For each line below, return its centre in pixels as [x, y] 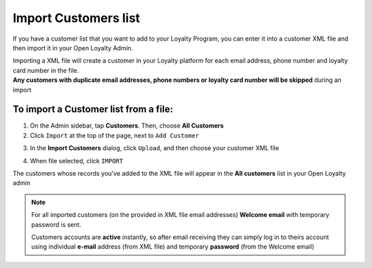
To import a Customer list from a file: [93, 109]
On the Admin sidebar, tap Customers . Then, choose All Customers [127, 126]
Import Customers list [76, 18]
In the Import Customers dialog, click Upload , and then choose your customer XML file [154, 148]
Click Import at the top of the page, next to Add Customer [115, 135]
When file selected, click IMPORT [76, 161]
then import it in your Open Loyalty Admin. [73, 48]
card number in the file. [46, 70]
